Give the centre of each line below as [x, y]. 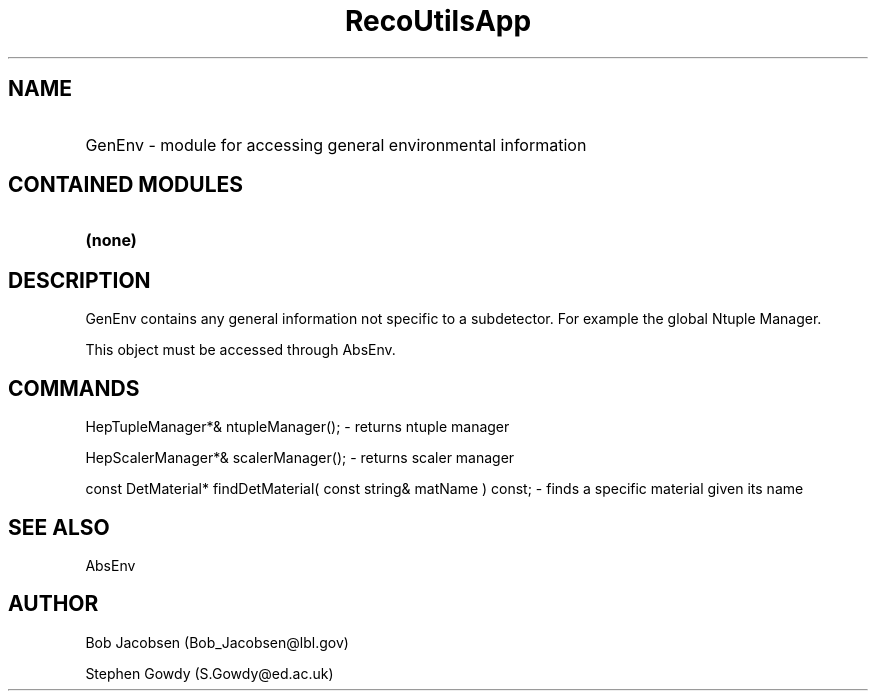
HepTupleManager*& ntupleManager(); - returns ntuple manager [297, 427]
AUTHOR [53, 604]
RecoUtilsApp [438, 21]
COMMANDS [74, 388]
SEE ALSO [59, 527]
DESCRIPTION [79, 280]
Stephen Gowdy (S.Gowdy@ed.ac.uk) [209, 673]
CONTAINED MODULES [126, 185]
